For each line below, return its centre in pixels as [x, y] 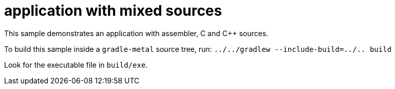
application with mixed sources [113, 11]
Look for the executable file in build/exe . [76, 65]
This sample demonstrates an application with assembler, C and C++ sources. [136, 33]
